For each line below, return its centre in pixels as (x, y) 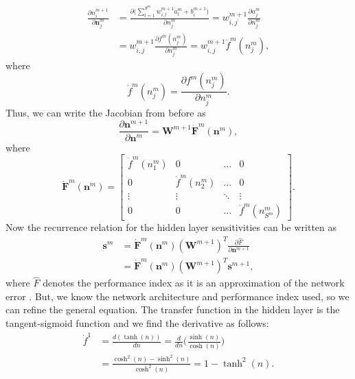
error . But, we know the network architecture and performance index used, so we (177, 296)
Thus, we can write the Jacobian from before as (106, 112)
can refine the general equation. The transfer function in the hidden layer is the (173, 309)
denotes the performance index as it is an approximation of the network (194, 283)
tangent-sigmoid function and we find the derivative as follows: (137, 323)
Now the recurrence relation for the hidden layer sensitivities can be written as (171, 227)
